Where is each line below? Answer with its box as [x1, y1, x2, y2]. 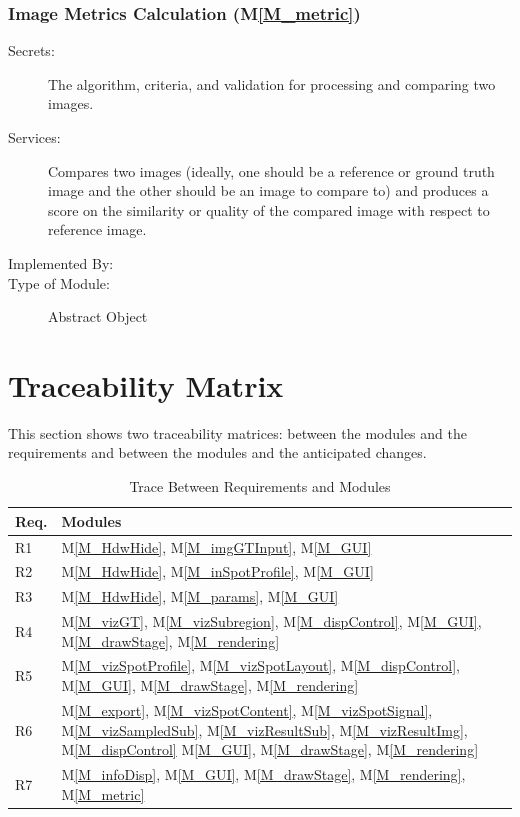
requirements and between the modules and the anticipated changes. [8, 442, 427, 463]
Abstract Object [48, 306, 148, 327]
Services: [8, 127, 61, 147]
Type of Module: [8, 272, 110, 293]
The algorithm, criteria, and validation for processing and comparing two [48, 73, 496, 94]
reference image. [48, 219, 147, 240]
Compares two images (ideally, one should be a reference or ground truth [48, 160, 495, 181]
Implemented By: [8, 252, 114, 273]
